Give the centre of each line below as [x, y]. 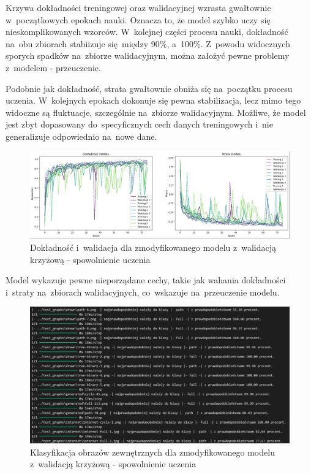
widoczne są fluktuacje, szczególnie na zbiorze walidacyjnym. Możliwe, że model [156, 112]
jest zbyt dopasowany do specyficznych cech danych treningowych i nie [139, 124]
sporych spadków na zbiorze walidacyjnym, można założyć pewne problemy [148, 55]
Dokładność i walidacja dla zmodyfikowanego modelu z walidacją [153, 247]
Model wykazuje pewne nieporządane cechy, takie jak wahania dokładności [146, 280]
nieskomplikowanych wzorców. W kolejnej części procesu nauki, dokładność [147, 32]
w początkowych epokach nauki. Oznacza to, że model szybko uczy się [138, 19]
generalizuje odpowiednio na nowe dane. [81, 136]
